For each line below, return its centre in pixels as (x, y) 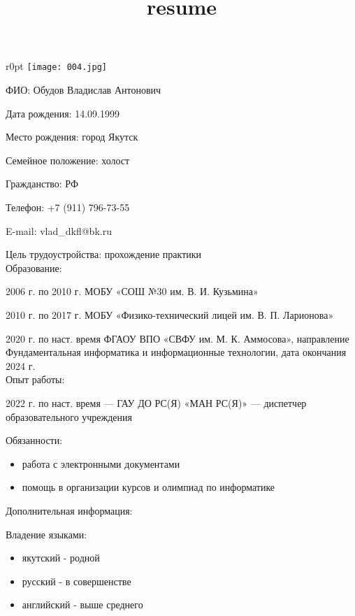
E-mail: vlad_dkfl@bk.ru (59, 230)
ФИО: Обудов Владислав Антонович (84, 90)
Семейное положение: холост (68, 160)
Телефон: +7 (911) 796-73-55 (68, 207)
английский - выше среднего (82, 604)
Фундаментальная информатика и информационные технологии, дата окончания (176, 352)
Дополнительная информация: (69, 510)
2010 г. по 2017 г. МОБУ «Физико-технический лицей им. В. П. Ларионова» (170, 314)
